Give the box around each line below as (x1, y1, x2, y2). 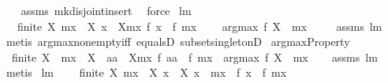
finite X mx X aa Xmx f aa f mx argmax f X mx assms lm (11, 48, 378, 65)
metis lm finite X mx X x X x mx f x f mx (6, 64, 287, 81)
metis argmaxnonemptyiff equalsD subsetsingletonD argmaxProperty (6, 33, 350, 50)
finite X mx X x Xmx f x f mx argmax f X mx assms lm (17, 17, 382, 34)
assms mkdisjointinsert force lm (21, 2, 192, 18)
